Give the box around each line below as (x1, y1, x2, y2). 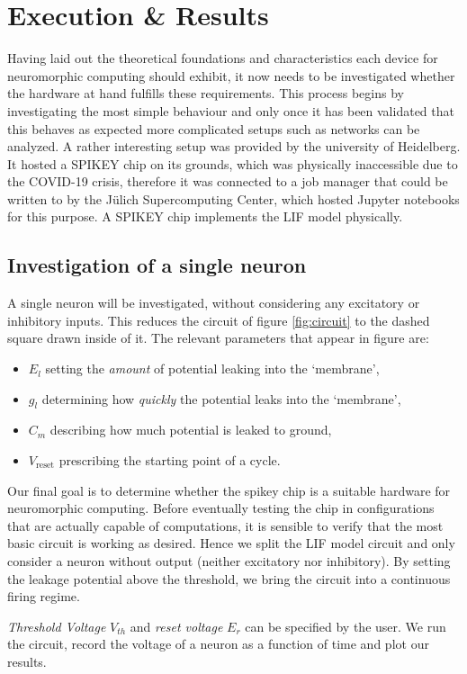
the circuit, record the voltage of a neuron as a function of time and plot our (7, 634, 429, 653)
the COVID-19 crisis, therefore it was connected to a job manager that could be (7, 172, 448, 191)
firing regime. (7, 587, 80, 606)
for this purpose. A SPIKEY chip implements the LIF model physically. (7, 207, 403, 226)
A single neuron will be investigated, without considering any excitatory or (7, 293, 420, 312)
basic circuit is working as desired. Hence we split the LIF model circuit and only (7, 534, 455, 553)
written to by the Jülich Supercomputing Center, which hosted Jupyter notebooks (7, 189, 460, 208)
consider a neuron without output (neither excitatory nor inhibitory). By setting (7, 552, 451, 570)
